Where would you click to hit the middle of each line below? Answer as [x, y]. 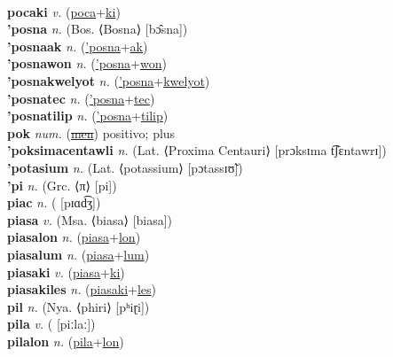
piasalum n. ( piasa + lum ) [79, 254]
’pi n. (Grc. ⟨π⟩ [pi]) [62, 185]
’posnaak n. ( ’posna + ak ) [78, 46]
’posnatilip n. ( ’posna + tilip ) [88, 116]
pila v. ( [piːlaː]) [51, 324]
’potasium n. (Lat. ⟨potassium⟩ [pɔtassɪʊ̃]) [125, 167]
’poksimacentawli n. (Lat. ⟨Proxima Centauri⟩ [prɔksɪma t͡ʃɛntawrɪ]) [197, 150]
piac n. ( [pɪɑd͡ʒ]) [54, 202]
